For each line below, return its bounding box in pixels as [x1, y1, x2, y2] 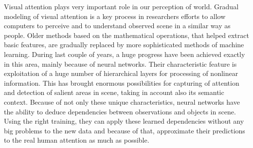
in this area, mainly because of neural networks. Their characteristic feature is [4, 58, 237, 69]
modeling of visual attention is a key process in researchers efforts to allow [4, 11, 226, 21]
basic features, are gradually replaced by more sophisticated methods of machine [4, 39, 244, 50]
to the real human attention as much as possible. [4, 135, 149, 145]
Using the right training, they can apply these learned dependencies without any [4, 116, 244, 126]
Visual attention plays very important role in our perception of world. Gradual [4, 1, 239, 11]
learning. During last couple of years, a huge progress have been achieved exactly [4, 49, 245, 59]
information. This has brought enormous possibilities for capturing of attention [4, 77, 239, 88]
